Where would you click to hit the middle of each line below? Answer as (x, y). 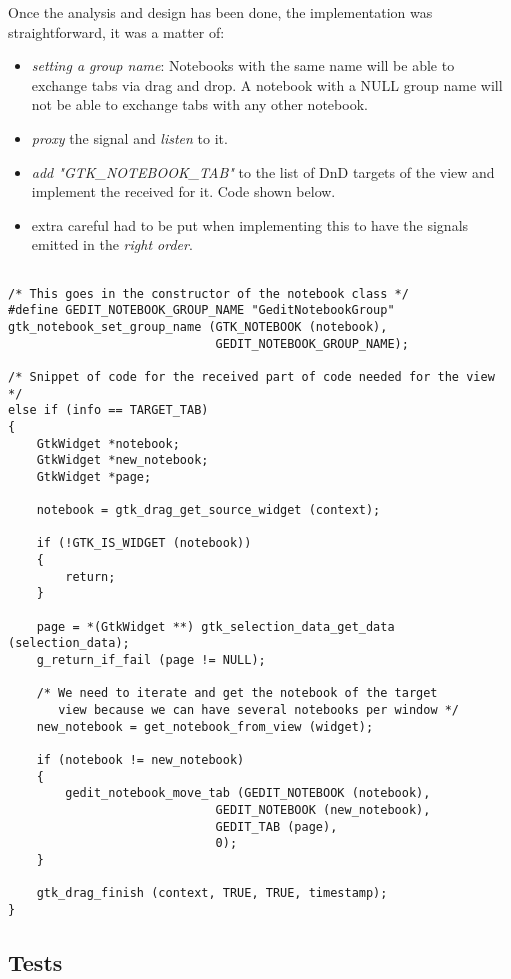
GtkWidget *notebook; (108, 443)
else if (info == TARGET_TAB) (108, 410)
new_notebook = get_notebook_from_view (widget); (205, 726)
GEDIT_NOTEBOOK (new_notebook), (323, 809)
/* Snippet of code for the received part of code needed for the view (251, 376)
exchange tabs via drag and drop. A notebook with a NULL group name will (267, 84)
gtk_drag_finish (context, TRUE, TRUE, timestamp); (212, 893)
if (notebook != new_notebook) (140, 759)
